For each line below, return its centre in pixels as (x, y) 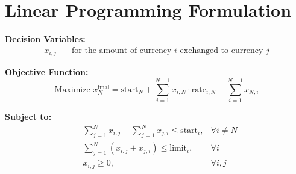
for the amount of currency (122, 50)
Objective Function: (47, 72)
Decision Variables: (45, 39)
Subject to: (28, 116)
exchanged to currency (222, 50)
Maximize (72, 89)
